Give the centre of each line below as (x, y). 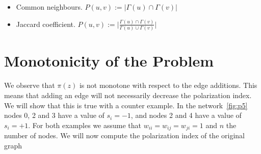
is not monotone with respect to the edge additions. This (168, 85)
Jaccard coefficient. (46, 24)
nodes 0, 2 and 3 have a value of (54, 115)
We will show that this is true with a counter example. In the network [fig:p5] (126, 105)
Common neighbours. (49, 7)
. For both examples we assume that (85, 125)
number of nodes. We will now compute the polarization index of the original (124, 135)
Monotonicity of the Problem (109, 61)
